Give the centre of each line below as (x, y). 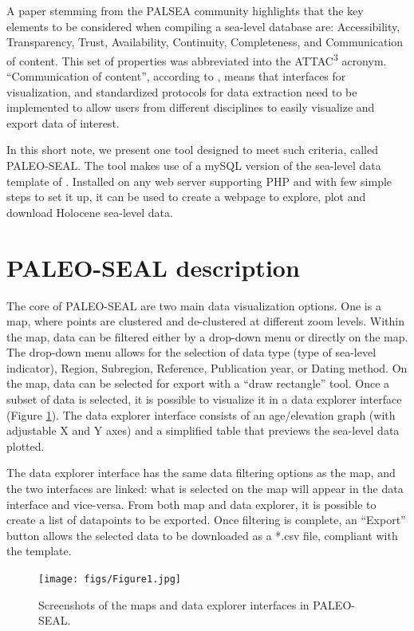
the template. (39, 551)
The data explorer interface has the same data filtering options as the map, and (201, 473)
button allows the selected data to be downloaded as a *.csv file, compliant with (202, 535)
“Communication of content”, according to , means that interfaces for (176, 76)
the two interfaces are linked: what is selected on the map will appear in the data (205, 489)
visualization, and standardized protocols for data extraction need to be (182, 91)
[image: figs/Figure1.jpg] (110, 579)
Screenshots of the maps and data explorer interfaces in (174, 604)
